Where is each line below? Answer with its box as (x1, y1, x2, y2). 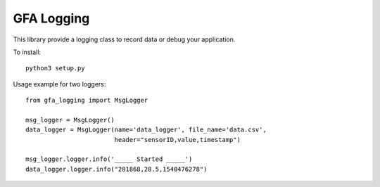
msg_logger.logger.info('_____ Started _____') (25, 155, 193, 163)
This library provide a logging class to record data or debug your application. (13, 35, 236, 44)
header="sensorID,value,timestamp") (114, 136, 241, 143)
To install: (13, 48, 42, 56)
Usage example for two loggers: (13, 79, 106, 88)
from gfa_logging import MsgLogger (25, 96, 148, 105)
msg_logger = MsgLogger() (25, 116, 115, 124)
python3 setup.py (25, 64, 85, 72)
